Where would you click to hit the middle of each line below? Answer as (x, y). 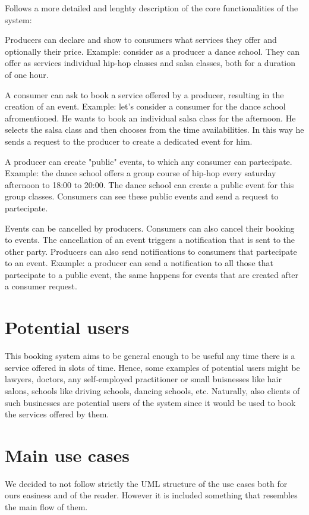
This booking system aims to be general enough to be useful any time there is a (150, 356)
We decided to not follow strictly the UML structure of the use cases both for (146, 483)
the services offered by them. (57, 414)
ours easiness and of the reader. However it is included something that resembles (151, 495)
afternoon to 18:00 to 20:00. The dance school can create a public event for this (149, 184)
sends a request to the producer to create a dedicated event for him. (129, 141)
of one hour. (27, 74)
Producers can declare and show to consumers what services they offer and (141, 40)
